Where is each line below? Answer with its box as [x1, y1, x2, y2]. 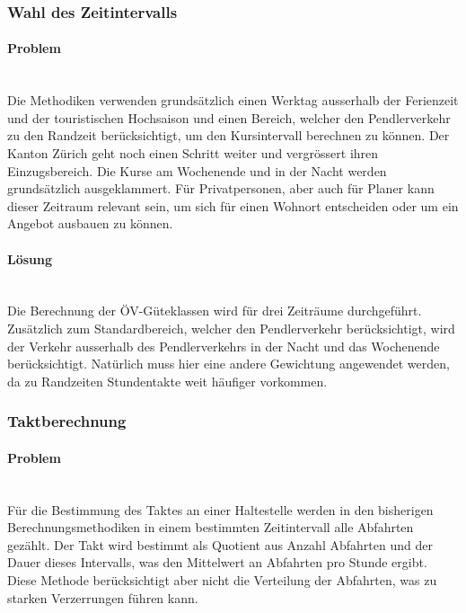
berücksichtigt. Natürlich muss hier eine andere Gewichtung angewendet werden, [7, 354, 450, 373]
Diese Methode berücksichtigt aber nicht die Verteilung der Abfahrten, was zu [7, 570, 437, 589]
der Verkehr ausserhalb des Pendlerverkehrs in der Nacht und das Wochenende [7, 336, 440, 355]
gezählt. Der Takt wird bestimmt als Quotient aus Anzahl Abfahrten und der [7, 535, 433, 554]
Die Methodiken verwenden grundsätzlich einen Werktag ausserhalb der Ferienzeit [7, 91, 459, 110]
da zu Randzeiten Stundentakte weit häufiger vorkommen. [7, 371, 328, 390]
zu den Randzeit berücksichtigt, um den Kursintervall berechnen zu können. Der [7, 126, 450, 145]
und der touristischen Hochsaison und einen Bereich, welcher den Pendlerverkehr [7, 108, 451, 127]
